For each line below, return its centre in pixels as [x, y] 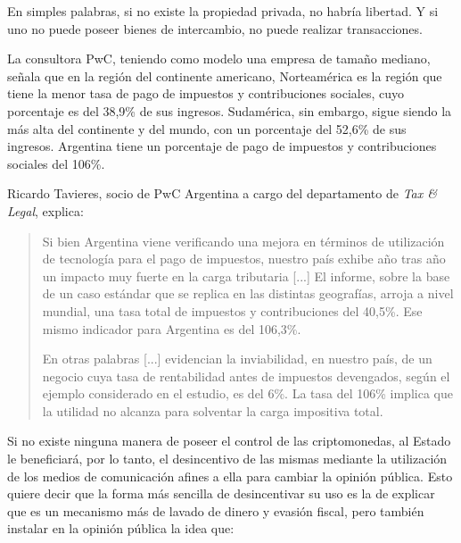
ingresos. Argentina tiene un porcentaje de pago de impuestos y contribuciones [222, 146]
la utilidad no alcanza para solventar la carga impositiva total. [213, 410]
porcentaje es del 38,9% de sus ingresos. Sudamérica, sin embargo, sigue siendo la [230, 110]
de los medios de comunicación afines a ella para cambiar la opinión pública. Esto [230, 476]
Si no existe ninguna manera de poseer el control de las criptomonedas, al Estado [229, 441]
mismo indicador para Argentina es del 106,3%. [172, 328]
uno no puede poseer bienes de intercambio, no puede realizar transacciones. [215, 28]
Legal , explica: [45, 210]
